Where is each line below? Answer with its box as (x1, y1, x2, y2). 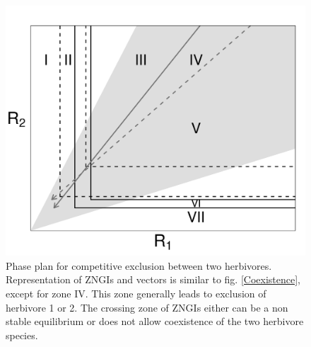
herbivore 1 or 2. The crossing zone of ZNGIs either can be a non (6, 300, 288, 314)
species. (6, 327, 38, 342)
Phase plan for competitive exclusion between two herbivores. (6, 258, 272, 273)
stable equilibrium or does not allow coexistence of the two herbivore (6, 314, 304, 329)
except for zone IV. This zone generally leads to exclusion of (6, 285, 266, 300)
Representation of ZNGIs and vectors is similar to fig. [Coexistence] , (6, 272, 300, 287)
